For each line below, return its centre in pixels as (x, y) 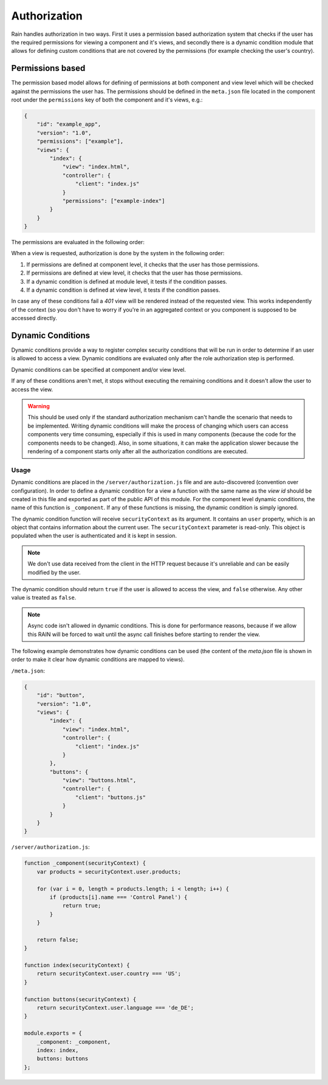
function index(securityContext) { (77, 965)
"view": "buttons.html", (99, 780)
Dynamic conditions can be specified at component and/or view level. (99, 369)
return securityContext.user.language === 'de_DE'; (115, 1008)
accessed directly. (34, 318)
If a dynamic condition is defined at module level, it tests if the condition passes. (127, 281)
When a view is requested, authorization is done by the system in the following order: (118, 253)
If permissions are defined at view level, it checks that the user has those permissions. (135, 273)
